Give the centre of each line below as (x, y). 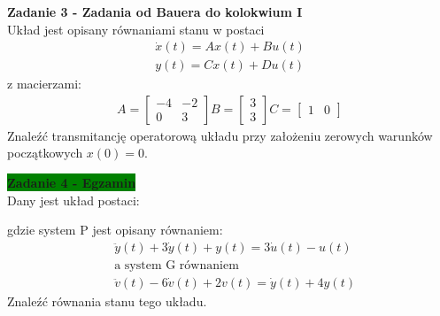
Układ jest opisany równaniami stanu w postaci (136, 29)
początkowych (45, 153)
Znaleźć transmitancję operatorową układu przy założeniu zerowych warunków (220, 135)
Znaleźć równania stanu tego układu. (107, 301)
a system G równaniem (177, 265)
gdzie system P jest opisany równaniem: (115, 230)
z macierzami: (45, 84)
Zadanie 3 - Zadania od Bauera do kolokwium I (155, 12)
